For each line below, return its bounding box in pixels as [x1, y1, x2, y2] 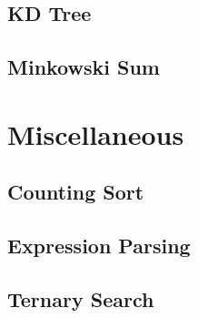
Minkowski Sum [7, 53, 160, 81]
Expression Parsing [7, 231, 191, 260]
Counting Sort [7, 178, 144, 206]
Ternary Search [7, 284, 154, 313]
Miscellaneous [7, 115, 184, 152]
